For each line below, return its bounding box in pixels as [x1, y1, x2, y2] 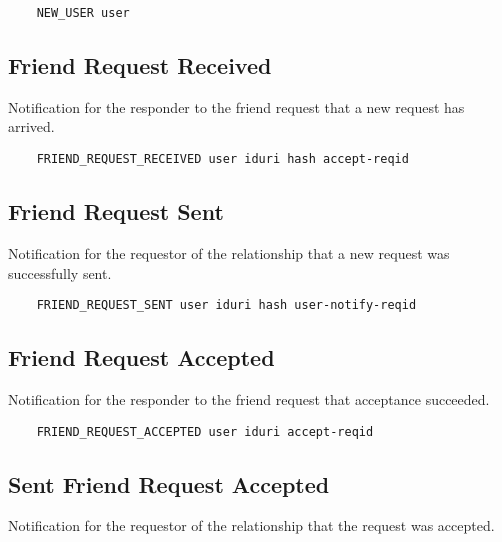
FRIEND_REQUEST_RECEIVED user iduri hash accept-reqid [36, 152, 409, 167]
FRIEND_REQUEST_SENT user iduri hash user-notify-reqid [36, 298, 417, 313]
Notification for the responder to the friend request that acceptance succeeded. [8, 388, 490, 409]
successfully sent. [8, 262, 112, 283]
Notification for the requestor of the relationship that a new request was [8, 242, 450, 263]
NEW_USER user [36, 6, 130, 20]
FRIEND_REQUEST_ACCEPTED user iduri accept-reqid [36, 424, 374, 439]
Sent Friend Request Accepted [8, 468, 330, 499]
